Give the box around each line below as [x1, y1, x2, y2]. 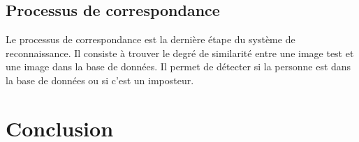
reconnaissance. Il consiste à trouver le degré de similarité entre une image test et [6, 45, 354, 60]
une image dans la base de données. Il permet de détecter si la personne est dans [6, 59, 351, 74]
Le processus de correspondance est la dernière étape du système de [6, 32, 295, 47]
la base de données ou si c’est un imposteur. [6, 72, 194, 87]
